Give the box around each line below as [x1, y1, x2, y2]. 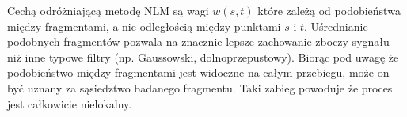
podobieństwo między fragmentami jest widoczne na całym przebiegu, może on [7, 64, 390, 81]
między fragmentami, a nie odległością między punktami [7, 17, 281, 34]
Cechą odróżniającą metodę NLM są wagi [7, 2, 209, 18]
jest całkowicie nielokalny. [7, 95, 132, 111]
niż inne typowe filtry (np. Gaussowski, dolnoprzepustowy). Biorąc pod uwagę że [7, 48, 399, 65]
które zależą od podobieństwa [257, 2, 401, 18]
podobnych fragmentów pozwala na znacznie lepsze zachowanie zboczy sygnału [7, 33, 390, 50]
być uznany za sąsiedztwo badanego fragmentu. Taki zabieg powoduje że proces [7, 79, 393, 96]
